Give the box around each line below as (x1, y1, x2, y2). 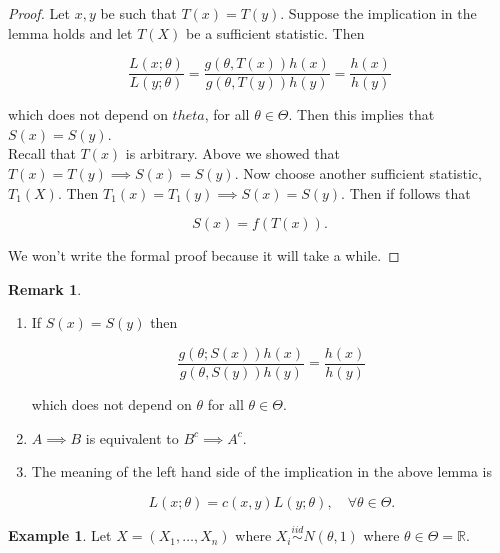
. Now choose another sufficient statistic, (234, 163, 482, 184)
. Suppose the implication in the (280, 3, 477, 23)
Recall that (8, 143, 76, 164)
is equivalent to (85, 427, 179, 448)
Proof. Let (8, 3, 70, 23)
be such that (100, 3, 177, 23)
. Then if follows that (341, 182, 471, 203)
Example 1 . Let (8, 525, 112, 546)
